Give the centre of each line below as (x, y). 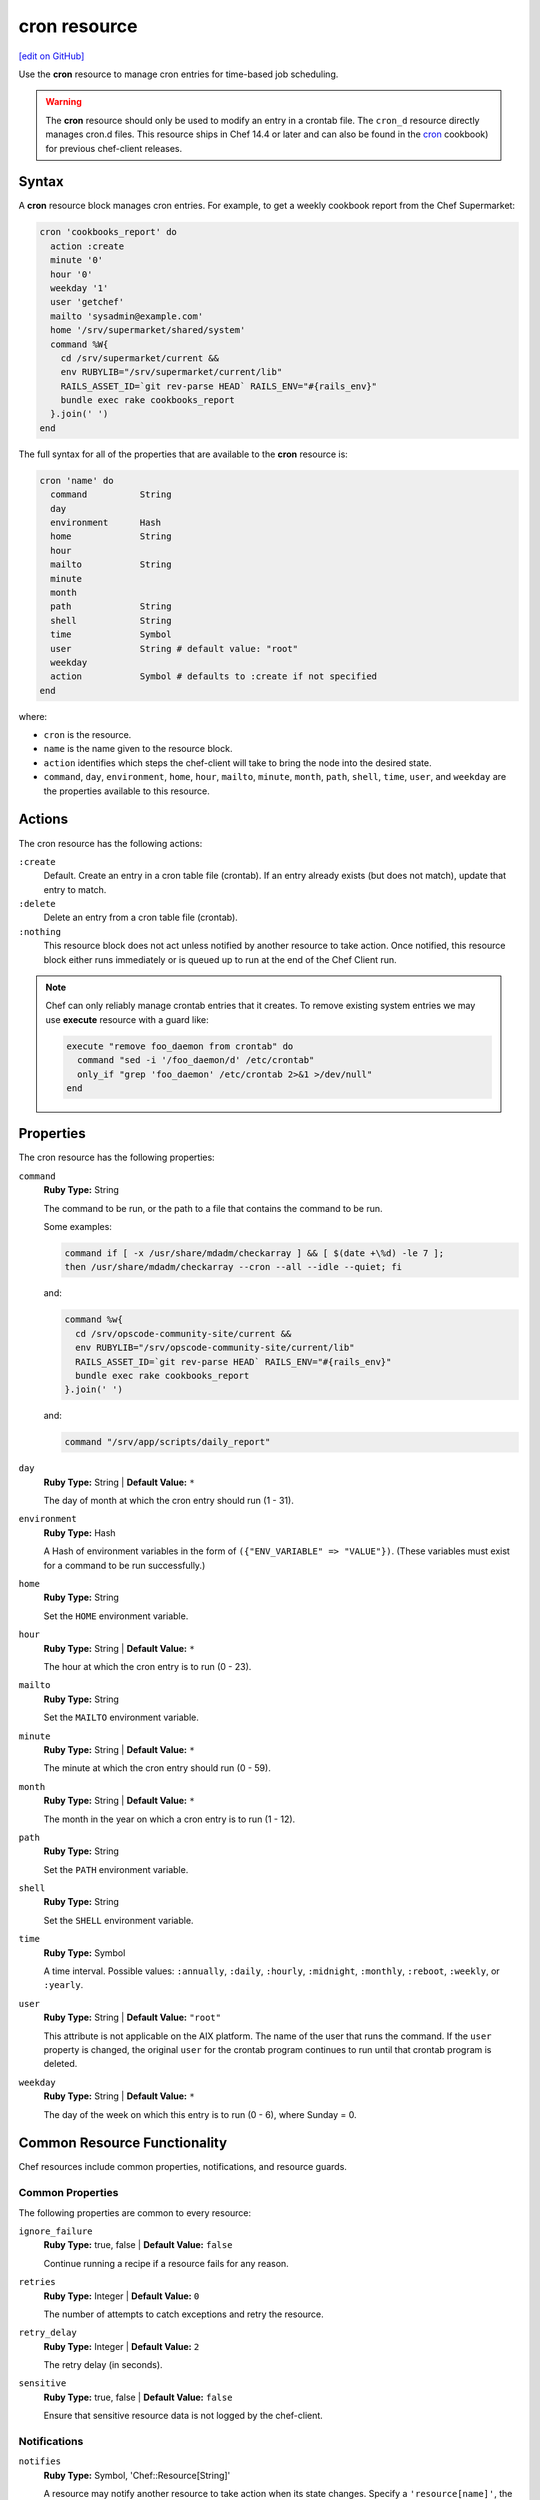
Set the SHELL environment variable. (118, 1920)
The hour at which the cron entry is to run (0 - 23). (147, 1666)
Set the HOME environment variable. (116, 1616)
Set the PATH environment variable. (116, 1869)
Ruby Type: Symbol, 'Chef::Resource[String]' (137, 2475)
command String (111, 494)
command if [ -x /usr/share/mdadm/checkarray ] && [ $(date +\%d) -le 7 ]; (254, 1253)
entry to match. (75, 889)
